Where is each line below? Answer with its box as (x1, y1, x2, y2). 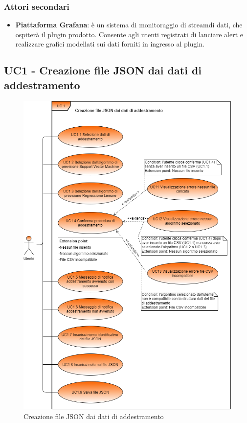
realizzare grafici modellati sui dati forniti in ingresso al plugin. (15, 39, 205, 49)
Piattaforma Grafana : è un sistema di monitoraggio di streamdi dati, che (15, 20, 243, 30)
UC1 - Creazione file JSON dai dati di (4, 63, 202, 78)
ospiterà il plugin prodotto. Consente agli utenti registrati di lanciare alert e (15, 29, 244, 39)
